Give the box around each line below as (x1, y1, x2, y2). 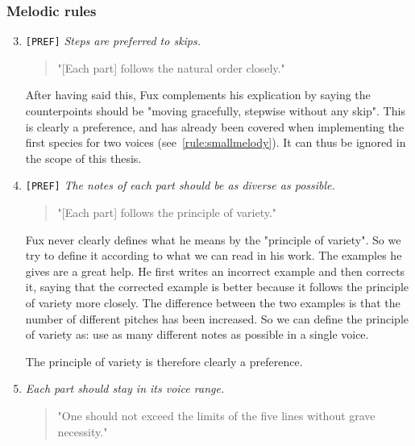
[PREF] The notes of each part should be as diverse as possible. (25, 177, 335, 194)
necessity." (57, 423, 108, 440)
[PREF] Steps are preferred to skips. (25, 32, 201, 49)
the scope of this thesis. (25, 149, 142, 166)
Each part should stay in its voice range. (25, 380, 225, 397)
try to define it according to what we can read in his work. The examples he (25, 247, 402, 264)
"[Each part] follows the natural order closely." (57, 59, 285, 76)
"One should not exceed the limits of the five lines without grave (57, 407, 376, 424)
